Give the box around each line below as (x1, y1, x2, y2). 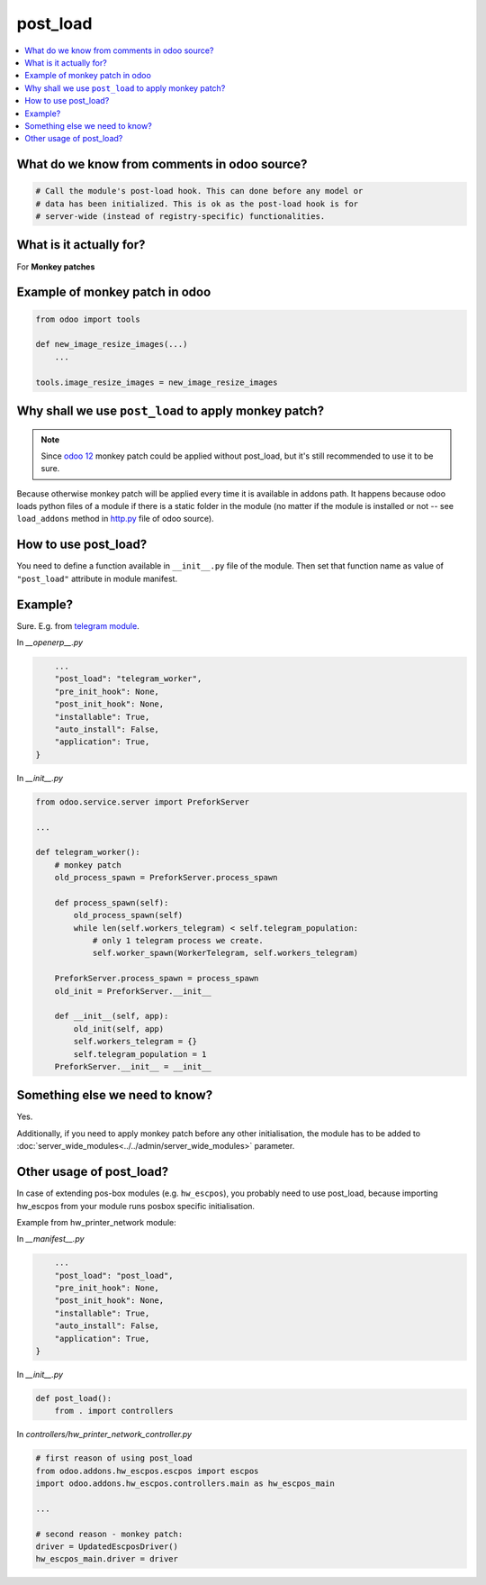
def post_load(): (35, 1393, 112, 1403)
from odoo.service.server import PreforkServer (35, 797, 249, 806)
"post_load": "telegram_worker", (54, 674, 202, 684)
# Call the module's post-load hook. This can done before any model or (35, 186, 364, 196)
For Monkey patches (16, 261, 95, 272)
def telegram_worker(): (35, 847, 141, 858)
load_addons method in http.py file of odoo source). (16, 514, 215, 524)
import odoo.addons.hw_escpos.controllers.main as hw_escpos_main (35, 1479, 335, 1489)
